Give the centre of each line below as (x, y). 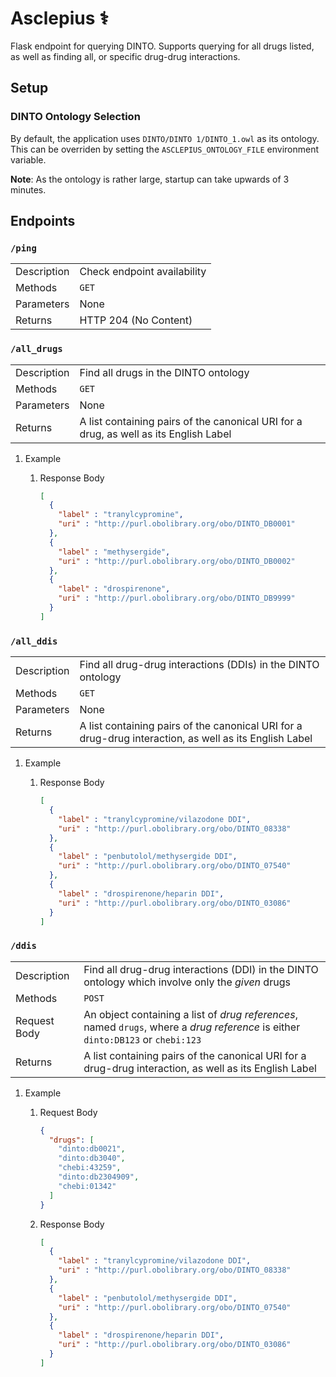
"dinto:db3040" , (92, 1158)
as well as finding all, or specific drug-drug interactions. (125, 56)
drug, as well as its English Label (155, 434)
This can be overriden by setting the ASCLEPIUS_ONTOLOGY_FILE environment (165, 149)
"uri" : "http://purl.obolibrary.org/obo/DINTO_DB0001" (177, 524)
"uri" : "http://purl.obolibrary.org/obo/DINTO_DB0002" (177, 561)
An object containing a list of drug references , (190, 1014)
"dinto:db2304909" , (99, 1177)
